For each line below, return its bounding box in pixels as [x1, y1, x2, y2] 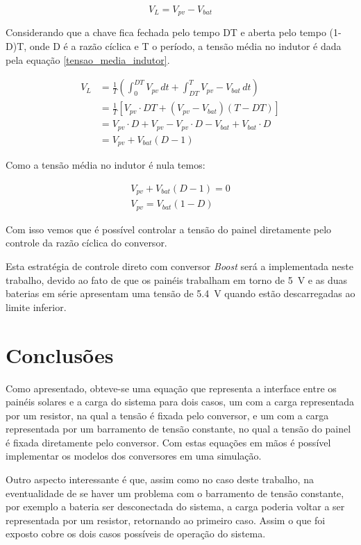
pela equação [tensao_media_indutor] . [6, 52, 170, 67]
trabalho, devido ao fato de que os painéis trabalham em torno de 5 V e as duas [6, 272, 347, 287]
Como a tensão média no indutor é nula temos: [6, 158, 205, 172]
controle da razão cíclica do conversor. [6, 235, 167, 250]
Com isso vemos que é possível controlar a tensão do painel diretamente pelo [6, 221, 332, 236]
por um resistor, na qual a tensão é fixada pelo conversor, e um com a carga [6, 408, 329, 422]
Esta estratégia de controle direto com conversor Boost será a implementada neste [6, 259, 353, 274]
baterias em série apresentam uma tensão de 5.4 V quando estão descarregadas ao [6, 286, 355, 301]
